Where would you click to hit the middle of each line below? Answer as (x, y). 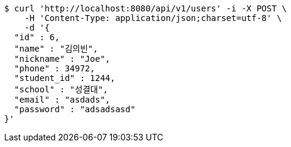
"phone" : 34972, (54, 68)
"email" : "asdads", (62, 100)
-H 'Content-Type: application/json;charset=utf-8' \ (153, 18)
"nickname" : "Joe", (62, 59)
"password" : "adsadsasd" (75, 109)
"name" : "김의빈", (56, 49)
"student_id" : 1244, (65, 78)
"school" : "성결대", (61, 89)
